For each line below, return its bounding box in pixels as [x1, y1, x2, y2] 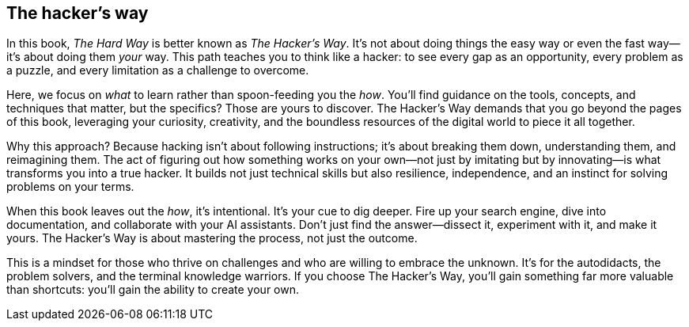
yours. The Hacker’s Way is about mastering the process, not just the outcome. [6, 231, 418, 245]
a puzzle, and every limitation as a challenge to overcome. [6, 63, 309, 78]
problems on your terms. [6, 180, 134, 194]
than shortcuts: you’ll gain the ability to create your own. [6, 283, 300, 297]
